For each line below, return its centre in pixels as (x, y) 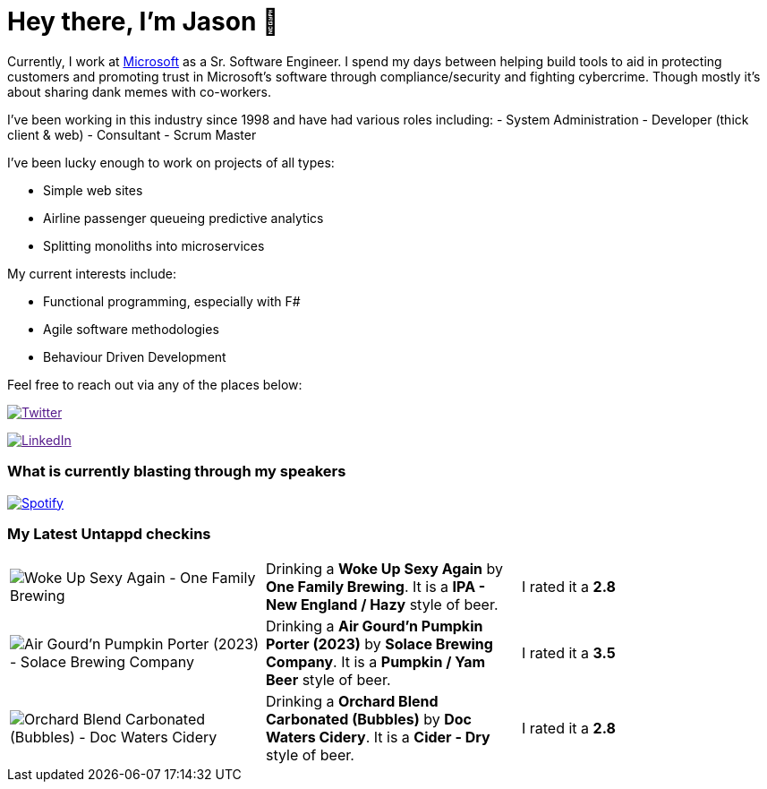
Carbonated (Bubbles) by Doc (369, 720)
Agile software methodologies (131, 329)
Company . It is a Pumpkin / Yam (375, 662)
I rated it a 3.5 (568, 653)
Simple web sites (93, 190)
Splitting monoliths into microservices (154, 245)
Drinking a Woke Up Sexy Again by (384, 569)
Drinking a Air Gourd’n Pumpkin (374, 626)
